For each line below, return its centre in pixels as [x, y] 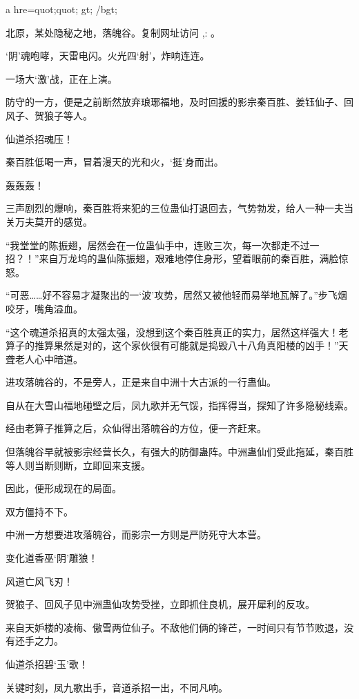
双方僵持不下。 [39, 511]
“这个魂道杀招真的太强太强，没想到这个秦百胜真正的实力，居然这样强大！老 [177, 332]
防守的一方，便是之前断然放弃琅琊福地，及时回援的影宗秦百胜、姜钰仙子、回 [179, 102]
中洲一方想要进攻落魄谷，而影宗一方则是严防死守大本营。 [136, 534]
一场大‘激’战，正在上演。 [61, 78]
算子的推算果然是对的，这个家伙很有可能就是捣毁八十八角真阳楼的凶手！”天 [177, 345]
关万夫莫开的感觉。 [49, 221]
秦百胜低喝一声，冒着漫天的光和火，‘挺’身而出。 [115, 162]
